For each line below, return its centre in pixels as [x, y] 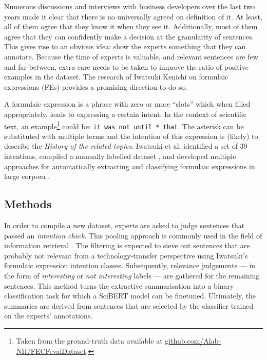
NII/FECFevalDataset [51, 351]
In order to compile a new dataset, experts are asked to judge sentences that [125, 225]
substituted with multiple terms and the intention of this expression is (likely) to [131, 136]
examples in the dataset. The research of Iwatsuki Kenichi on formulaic [116, 77]
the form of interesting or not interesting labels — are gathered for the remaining [132, 275]
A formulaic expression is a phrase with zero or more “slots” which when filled [127, 104]
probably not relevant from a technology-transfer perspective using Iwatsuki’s [126, 255]
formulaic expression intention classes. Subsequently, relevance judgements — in [130, 265]
